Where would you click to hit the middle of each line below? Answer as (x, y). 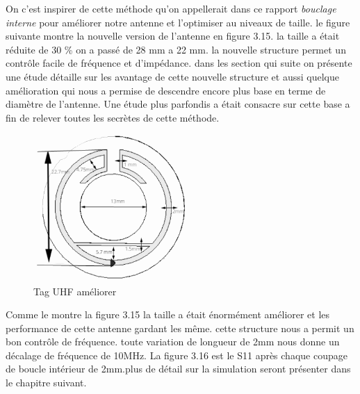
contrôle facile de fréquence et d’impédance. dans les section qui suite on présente (179, 63)
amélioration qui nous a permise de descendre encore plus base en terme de (166, 90)
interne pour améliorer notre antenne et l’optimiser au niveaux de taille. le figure (178, 22)
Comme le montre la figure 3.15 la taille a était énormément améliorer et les (168, 314)
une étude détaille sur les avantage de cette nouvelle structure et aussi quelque (172, 76)
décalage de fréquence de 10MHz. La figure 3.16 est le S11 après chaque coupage (177, 355)
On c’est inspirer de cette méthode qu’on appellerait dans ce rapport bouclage (171, 8)
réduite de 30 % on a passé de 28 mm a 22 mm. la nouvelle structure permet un (176, 49)
